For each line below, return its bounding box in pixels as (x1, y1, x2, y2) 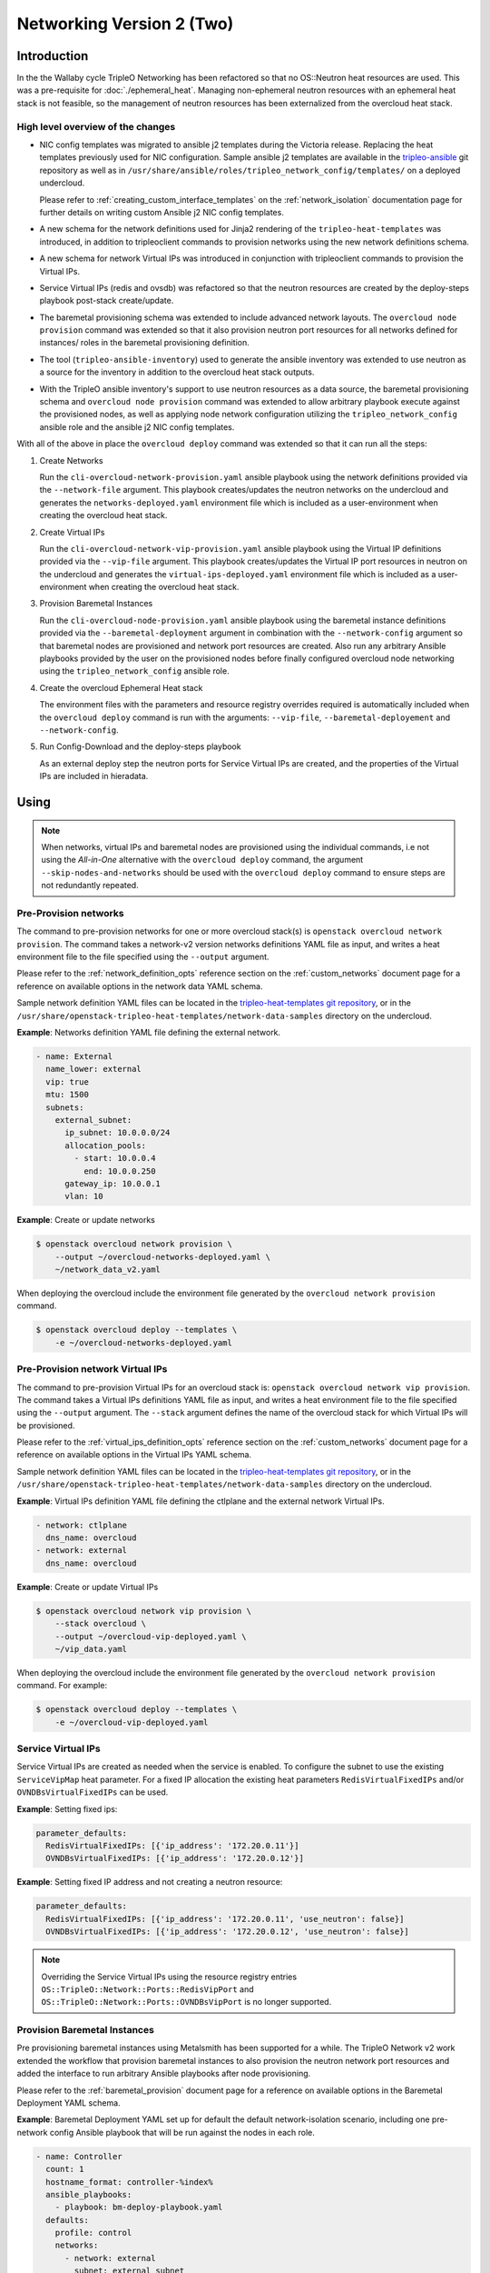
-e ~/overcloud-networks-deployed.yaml (54, 1337, 233, 1347)
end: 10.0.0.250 (83, 1166, 156, 1177)
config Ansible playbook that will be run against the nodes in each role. (49, 2127, 315, 2138)
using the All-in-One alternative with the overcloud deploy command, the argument (41, 855, 364, 866)
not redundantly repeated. (41, 880, 140, 891)
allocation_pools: (64, 1140, 147, 1150)
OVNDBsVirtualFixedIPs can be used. (16, 1787, 169, 1797)
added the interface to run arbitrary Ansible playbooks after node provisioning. (16, 2068, 311, 2079)
